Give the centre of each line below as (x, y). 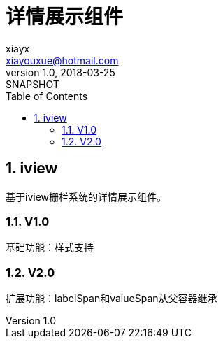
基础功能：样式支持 (50, 248)
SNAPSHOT (33, 84)
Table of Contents (47, 96)
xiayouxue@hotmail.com (62, 60)
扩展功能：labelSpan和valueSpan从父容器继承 (111, 299)
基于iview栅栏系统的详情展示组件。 (86, 196)
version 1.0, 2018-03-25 (60, 72)
